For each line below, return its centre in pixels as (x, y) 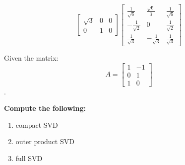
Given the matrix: (31, 57)
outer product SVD (45, 141)
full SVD (29, 158)
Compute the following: (45, 108)
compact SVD (37, 124)
